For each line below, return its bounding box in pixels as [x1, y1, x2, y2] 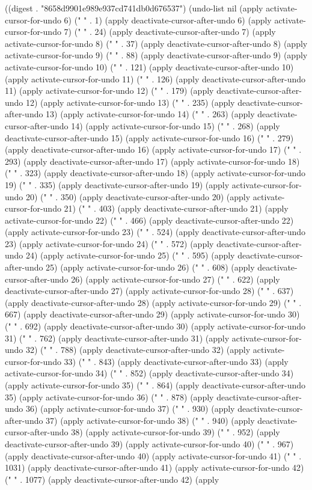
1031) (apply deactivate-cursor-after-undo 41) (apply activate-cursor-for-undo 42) [5, 461, 304, 474]
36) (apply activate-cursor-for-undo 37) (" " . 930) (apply [26, 402, 235, 415]
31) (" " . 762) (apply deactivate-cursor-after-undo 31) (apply [5, 331, 230, 344]
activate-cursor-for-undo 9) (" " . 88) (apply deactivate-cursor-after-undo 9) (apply [5, 49, 308, 61]
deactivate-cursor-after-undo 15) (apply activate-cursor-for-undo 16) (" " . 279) [5, 131, 294, 144]
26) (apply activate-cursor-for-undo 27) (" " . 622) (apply [71, 272, 280, 285]
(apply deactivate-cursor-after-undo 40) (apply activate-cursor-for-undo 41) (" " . [5, 449, 302, 462]
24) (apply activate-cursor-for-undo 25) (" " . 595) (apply [26, 249, 235, 262]
